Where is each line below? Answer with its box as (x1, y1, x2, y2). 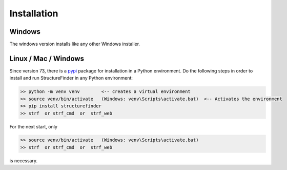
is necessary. (9, 157, 38, 164)
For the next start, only (9, 123, 57, 129)
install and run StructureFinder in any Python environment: (9, 75, 133, 81)
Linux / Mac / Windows (9, 54, 85, 63)
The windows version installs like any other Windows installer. (9, 41, 140, 47)
